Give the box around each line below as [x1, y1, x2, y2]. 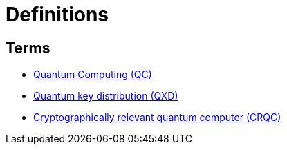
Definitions [6, 3, 109, 26]
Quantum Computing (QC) [33, 68, 152, 81]
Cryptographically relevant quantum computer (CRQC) [33, 111, 281, 124]
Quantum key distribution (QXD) [33, 90, 178, 102]
